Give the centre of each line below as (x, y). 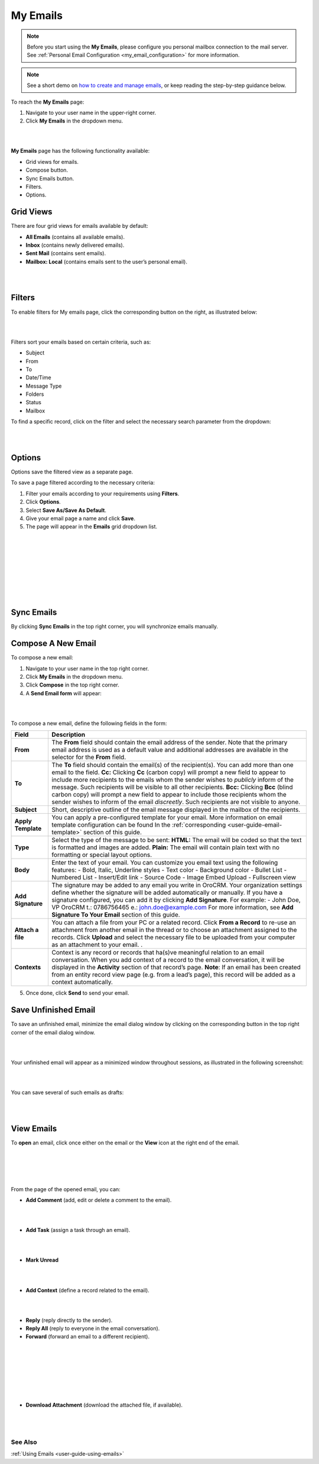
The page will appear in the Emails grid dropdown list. (92, 527)
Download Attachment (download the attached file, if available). (104, 1405)
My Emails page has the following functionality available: (80, 151)
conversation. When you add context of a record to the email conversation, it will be (168, 960)
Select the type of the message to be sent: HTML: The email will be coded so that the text (177, 840)
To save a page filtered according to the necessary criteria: (83, 483)
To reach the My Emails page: (48, 102)
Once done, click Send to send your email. (77, 993)
